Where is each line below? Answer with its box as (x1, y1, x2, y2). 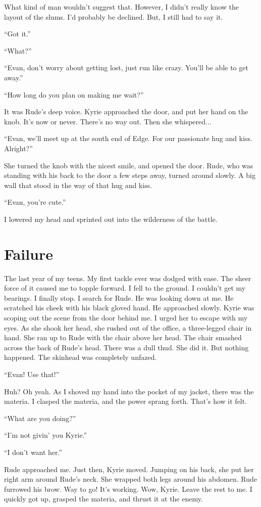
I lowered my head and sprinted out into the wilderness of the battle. (4, 213, 218, 224)
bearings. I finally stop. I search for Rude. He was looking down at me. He (4, 292, 234, 303)
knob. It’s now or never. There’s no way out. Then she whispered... (4, 116, 212, 126)
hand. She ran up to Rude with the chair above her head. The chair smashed (4, 332, 242, 343)
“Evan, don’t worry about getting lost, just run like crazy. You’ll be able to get (4, 62, 248, 73)
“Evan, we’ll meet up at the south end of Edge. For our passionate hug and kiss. (4, 133, 252, 144)
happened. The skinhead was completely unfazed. (4, 352, 157, 362)
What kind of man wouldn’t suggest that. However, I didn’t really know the (4, 2, 239, 12)
